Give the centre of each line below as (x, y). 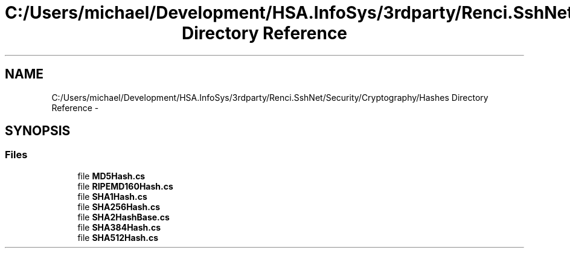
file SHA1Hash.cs (112, 196)
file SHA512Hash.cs (118, 237)
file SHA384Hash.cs (119, 227)
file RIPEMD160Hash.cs (125, 186)
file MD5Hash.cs (111, 176)
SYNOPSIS (38, 131)
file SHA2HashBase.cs (123, 217)
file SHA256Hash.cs (119, 207)
